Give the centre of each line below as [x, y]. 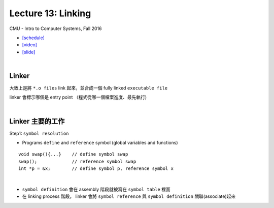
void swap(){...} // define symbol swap [73, 154]
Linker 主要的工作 [37, 121]
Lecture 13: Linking [50, 13]
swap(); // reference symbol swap [77, 161]
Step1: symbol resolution [39, 133]
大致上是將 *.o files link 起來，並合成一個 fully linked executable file [88, 88]
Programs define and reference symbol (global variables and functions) [100, 143]
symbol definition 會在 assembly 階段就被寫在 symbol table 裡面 [96, 189]
